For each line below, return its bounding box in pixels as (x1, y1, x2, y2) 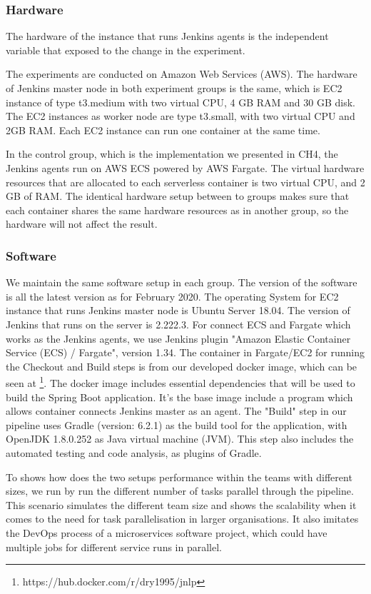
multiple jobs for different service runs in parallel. (6, 539, 223, 554)
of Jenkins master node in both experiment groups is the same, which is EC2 (6, 81, 342, 95)
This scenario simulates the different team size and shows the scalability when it (6, 497, 357, 512)
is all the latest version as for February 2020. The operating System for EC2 (6, 288, 339, 303)
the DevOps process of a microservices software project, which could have (6, 525, 327, 540)
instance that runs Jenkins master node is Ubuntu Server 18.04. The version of (6, 303, 350, 318)
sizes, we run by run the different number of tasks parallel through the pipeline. (6, 483, 354, 498)
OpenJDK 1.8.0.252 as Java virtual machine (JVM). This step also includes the (6, 431, 354, 446)
